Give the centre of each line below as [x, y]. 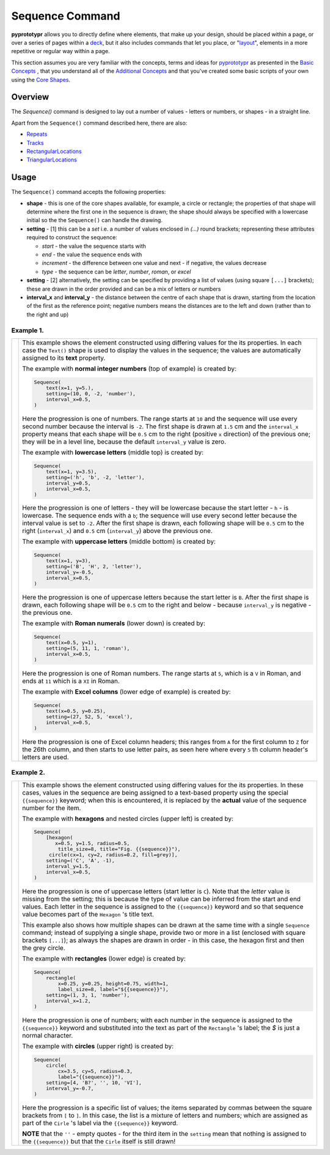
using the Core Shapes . [41, 80]
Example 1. [28, 330]
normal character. [48, 1036]
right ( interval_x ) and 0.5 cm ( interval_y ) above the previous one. [118, 531]
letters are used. [46, 757]
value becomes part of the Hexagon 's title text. [88, 915]
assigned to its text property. [64, 358]
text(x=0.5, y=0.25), [76, 711]
